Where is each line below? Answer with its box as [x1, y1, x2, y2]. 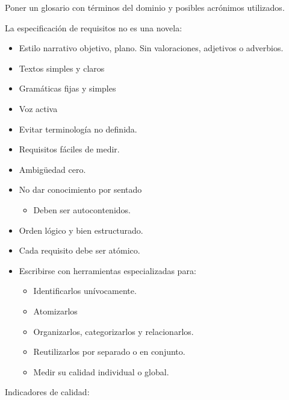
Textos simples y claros [19, 61, 105, 74]
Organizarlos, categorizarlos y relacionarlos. [33, 325, 194, 337]
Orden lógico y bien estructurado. [19, 223, 143, 236]
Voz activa [19, 102, 58, 114]
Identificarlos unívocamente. [33, 284, 137, 297]
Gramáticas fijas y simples [19, 82, 116, 95]
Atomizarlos [33, 304, 78, 317]
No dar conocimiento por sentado [19, 183, 142, 196]
